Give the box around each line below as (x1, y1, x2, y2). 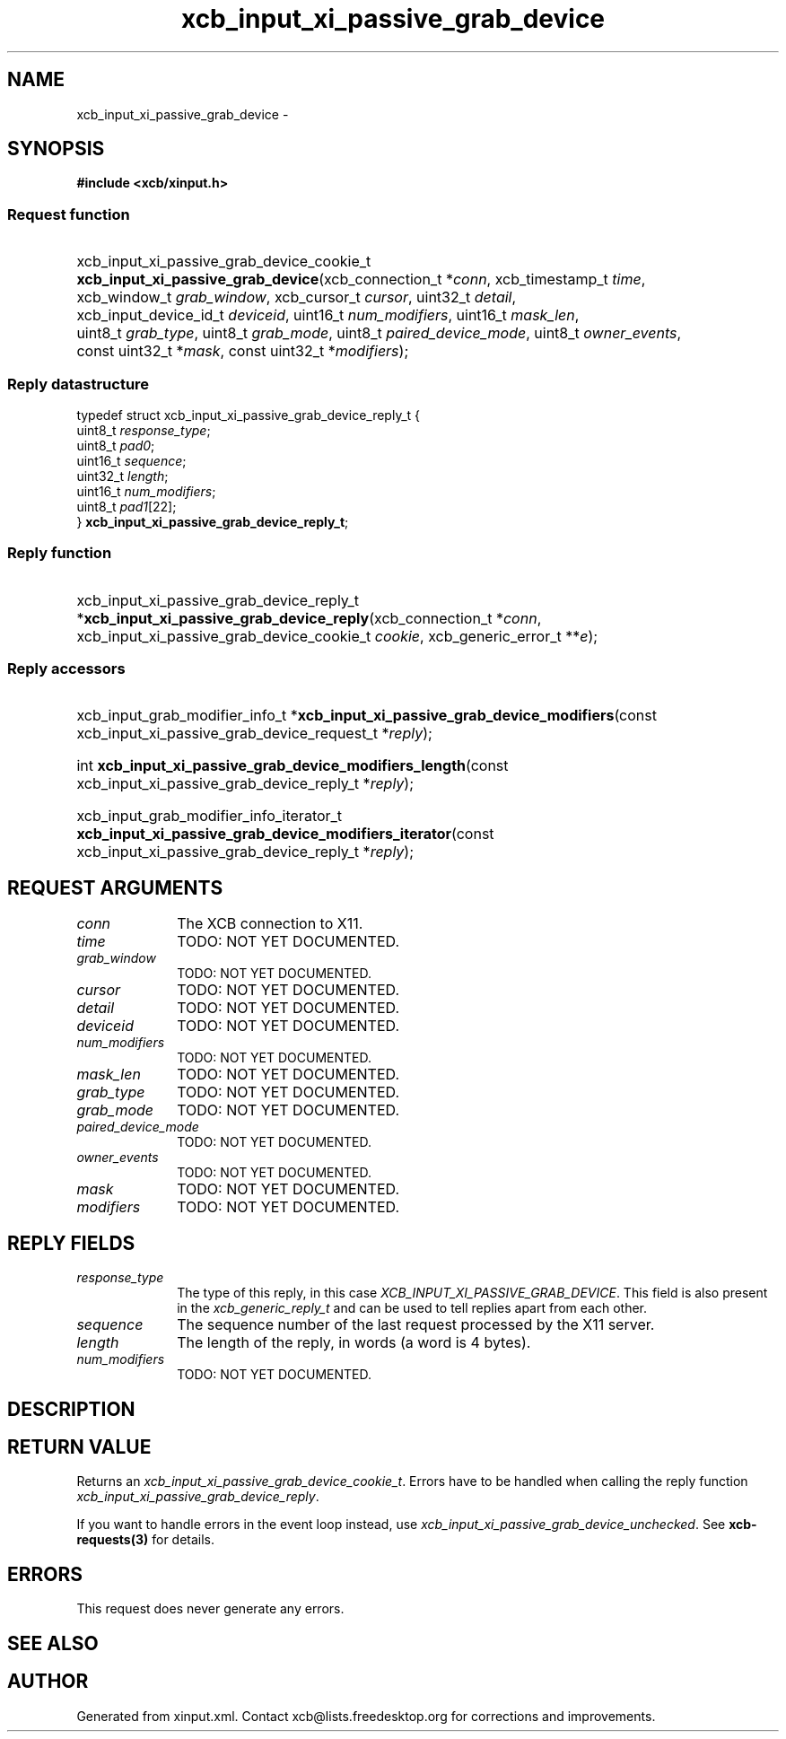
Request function (7, 205, 130, 223)
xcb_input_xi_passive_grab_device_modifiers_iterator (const (76, 825, 494, 843)
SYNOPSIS (7, 137, 105, 161)
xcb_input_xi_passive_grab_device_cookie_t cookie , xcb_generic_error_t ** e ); (76, 626, 598, 645)
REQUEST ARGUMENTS (7, 876, 223, 899)
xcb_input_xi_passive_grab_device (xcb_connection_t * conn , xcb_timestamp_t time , (76, 270, 646, 289)
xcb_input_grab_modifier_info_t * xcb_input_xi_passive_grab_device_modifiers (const (76, 706, 657, 725)
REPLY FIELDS (7, 1231, 135, 1254)
